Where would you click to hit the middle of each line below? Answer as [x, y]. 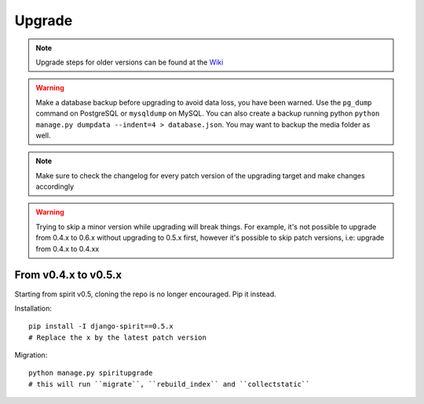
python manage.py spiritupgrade [91, 373]
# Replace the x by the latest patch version [118, 337]
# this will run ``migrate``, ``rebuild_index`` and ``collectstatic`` [169, 384]
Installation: [33, 308]
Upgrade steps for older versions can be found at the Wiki [130, 62]
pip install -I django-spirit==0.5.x [101, 327]
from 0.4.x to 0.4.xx [68, 248]
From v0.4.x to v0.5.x [68, 275]
